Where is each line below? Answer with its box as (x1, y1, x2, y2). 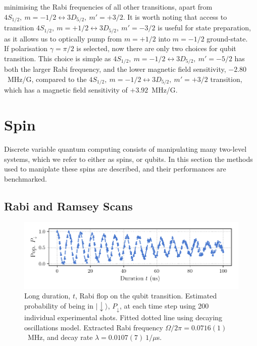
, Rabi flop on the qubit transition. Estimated (75, 290, 217, 301)
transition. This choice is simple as (4, 53, 111, 63)
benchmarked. (4, 173, 47, 184)
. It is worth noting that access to (123, 11, 227, 22)
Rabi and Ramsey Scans (4, 198, 133, 213)
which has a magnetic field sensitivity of (4, 84, 128, 95)
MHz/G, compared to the (7, 73, 87, 84)
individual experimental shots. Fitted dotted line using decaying (24, 312, 223, 322)
